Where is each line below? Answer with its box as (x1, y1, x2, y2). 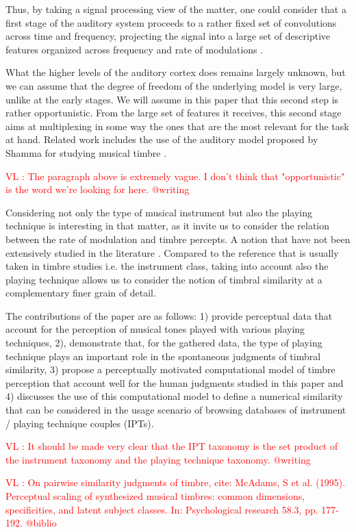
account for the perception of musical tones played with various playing (5, 322, 305, 336)
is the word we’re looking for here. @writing (5, 182, 190, 197)
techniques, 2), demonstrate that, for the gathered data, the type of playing (5, 335, 322, 350)
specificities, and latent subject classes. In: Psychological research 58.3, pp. (5, 502, 318, 516)
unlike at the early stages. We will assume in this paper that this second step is (5, 92, 339, 106)
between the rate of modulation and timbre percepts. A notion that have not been (5, 231, 351, 246)
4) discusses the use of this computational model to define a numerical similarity (5, 389, 343, 403)
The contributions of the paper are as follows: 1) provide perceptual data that (5, 308, 333, 322)
